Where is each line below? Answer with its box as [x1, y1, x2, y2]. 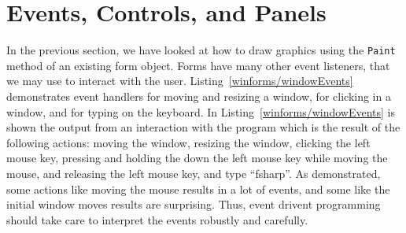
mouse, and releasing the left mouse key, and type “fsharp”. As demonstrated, [6, 165, 381, 181]
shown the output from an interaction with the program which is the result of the [6, 119, 400, 135]
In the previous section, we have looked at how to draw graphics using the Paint [6, 42, 396, 58]
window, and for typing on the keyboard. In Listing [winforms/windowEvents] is [6, 103, 395, 120]
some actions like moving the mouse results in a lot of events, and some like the [6, 180, 390, 197]
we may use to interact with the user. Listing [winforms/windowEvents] [6, 72, 353, 89]
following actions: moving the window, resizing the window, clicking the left [6, 134, 371, 150]
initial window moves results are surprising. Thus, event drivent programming [6, 196, 381, 213]
